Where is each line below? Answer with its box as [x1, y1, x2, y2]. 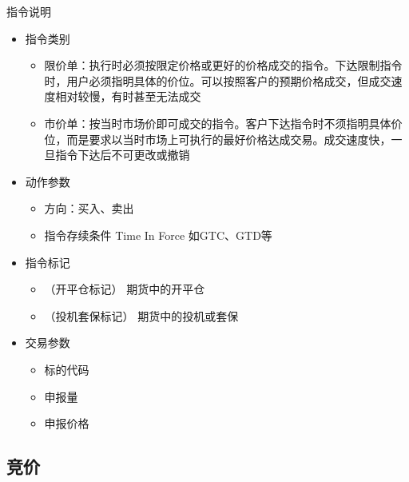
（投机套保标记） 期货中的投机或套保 [44, 307, 239, 324]
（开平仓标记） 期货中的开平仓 [44, 281, 205, 297]
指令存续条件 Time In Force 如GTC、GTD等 [44, 226, 272, 243]
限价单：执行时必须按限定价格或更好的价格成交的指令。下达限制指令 [44, 57, 403, 74]
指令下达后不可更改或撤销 [55, 146, 190, 163]
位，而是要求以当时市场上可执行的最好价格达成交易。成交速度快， [44, 130, 391, 147]
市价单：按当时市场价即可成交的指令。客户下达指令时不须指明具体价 [44, 114, 403, 131]
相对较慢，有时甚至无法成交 [55, 88, 201, 105]
